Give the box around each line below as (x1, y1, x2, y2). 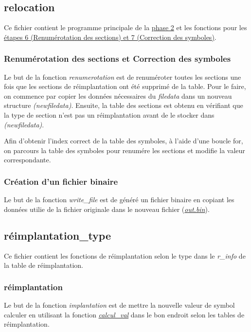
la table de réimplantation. (4, 260, 84, 270)
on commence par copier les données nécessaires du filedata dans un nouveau (4, 90, 232, 101)
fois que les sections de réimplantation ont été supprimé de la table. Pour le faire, (4, 81, 246, 91)
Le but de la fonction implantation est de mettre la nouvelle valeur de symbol (4, 299, 235, 310)
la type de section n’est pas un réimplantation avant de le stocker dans (4, 109, 215, 120)
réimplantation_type (4, 227, 111, 243)
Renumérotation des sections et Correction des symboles (4, 52, 231, 65)
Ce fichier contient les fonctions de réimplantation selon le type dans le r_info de (4, 250, 246, 261)
